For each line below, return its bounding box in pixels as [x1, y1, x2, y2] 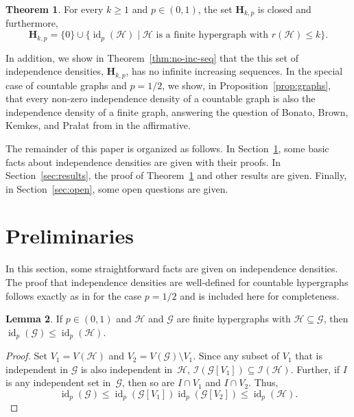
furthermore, [5, 16, 58, 30]
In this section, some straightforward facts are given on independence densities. [5, 261, 338, 276]
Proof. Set [5, 348, 47, 363]
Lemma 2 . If [5, 311, 63, 326]
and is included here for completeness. [180, 288, 340, 302]
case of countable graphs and [5, 78, 127, 92]
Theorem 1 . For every [5, 2, 104, 16]
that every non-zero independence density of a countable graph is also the [5, 91, 316, 106]
